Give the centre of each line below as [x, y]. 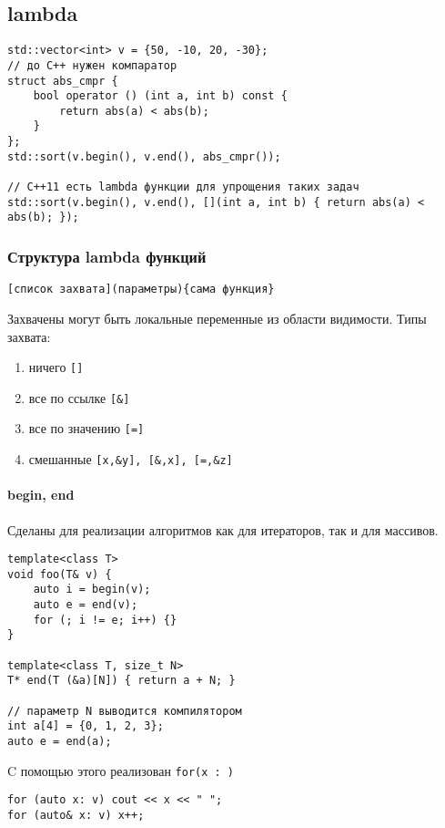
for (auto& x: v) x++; [76, 815]
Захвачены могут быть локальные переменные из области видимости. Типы [217, 318]
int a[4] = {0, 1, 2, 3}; [86, 726]
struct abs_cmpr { [63, 81]
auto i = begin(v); [92, 590]
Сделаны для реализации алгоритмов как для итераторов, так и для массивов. [223, 529]
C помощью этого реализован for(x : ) [121, 770]
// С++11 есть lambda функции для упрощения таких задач [183, 187]
